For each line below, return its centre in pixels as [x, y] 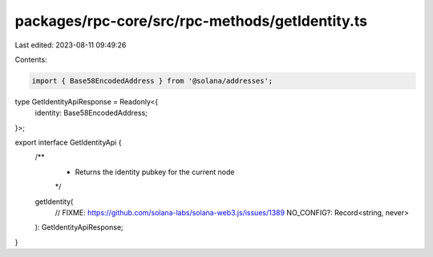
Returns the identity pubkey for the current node [155, 172]
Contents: [31, 59]
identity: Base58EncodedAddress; [91, 113]
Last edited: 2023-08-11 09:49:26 [71, 45]
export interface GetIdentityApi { [68, 143]
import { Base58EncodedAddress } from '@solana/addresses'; [152, 81]
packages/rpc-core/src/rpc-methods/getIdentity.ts [191, 21]
